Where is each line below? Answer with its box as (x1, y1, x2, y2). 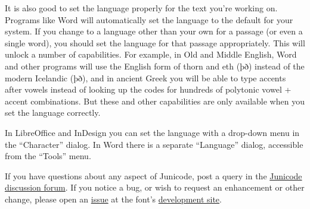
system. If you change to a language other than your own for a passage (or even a (5, 25, 303, 37)
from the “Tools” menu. (5, 150, 91, 162)
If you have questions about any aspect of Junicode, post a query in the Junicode (5, 169, 302, 182)
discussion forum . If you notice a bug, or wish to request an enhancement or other (5, 181, 305, 194)
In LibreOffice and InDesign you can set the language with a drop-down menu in (5, 126, 300, 138)
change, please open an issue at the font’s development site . (5, 192, 222, 205)
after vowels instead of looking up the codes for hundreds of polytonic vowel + (5, 83, 292, 96)
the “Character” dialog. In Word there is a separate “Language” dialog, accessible (5, 138, 303, 150)
